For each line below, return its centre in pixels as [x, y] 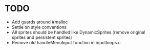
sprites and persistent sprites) [42, 37]
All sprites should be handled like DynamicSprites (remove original [78, 32]
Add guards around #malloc [40, 22]
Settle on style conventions [39, 27]
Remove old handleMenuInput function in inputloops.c [66, 42]
